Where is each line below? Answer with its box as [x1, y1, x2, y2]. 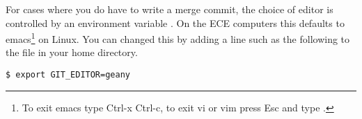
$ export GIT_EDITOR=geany [6, 70, 130, 80]
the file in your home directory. [6, 45, 138, 59]
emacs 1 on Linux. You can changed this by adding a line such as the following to [6, 30, 350, 46]
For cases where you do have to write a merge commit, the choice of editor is [6, 2, 333, 16]
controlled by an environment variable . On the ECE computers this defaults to [6, 15, 345, 30]
